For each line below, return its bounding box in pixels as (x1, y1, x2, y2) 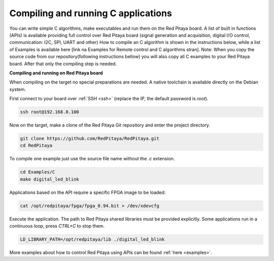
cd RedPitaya (20, 143, 53, 149)
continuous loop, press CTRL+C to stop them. (9, 223, 105, 229)
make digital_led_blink (20, 176, 80, 182)
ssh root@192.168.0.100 (20, 109, 80, 115)
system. (9, 86, 26, 92)
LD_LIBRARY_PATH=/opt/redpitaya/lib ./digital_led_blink (20, 237, 165, 242)
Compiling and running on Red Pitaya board (9, 70, 103, 76)
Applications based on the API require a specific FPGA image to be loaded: (9, 189, 166, 195)
